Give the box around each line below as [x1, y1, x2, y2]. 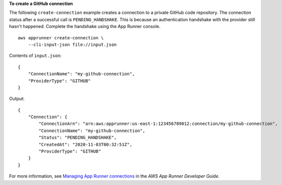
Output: [9, 96, 25, 102]
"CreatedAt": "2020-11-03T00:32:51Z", [38, 142, 133, 147]
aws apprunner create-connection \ [18, 35, 104, 40]
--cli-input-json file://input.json [28, 42, 117, 47]
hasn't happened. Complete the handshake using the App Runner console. [9, 24, 161, 30]
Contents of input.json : [9, 53, 62, 59]
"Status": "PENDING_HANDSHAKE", [38, 135, 117, 140]
